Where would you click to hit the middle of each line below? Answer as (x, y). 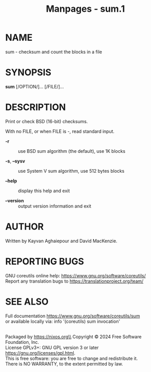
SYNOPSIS (28, 73)
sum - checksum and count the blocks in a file (54, 52)
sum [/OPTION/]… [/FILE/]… (35, 86)
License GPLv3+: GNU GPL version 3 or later (52, 347)
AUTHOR (25, 227)
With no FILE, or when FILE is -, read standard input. (60, 131)
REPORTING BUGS (45, 261)
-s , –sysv (15, 161)
